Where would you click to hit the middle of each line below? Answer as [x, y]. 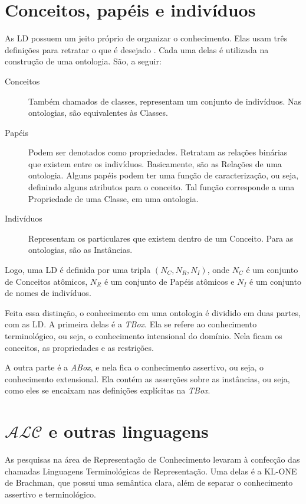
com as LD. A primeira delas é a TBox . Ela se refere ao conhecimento [131, 324]
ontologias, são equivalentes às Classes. [98, 113]
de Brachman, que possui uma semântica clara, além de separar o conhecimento [149, 482]
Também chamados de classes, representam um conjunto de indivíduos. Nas [165, 101]
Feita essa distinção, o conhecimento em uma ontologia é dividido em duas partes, [153, 312]
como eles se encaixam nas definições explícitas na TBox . [108, 390]
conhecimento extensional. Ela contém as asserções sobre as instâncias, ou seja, [147, 378]
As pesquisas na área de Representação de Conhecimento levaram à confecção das [152, 459]
